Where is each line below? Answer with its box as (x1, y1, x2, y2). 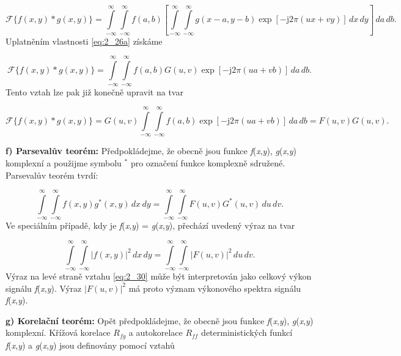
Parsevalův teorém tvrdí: (6, 168, 98, 181)
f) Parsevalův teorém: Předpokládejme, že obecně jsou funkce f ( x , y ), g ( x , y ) (6, 144, 296, 157)
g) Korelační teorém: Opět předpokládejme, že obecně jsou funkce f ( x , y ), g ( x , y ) (6, 314, 314, 327)
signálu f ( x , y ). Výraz (6, 281, 82, 294)
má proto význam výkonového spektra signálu (128, 281, 301, 294)
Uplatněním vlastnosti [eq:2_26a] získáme (6, 34, 163, 47)
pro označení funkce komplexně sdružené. (130, 156, 285, 169)
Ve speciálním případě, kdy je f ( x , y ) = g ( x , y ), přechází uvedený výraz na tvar (6, 219, 295, 232)
